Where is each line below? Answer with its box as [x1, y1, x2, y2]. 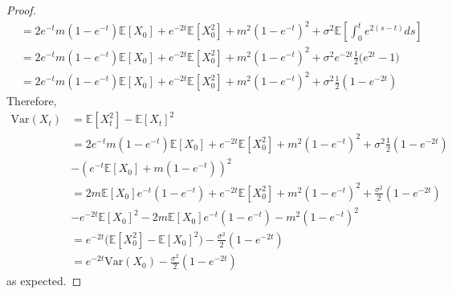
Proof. [6, 2, 36, 18]
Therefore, [6, 92, 57, 109]
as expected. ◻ [6, 272, 82, 289]
